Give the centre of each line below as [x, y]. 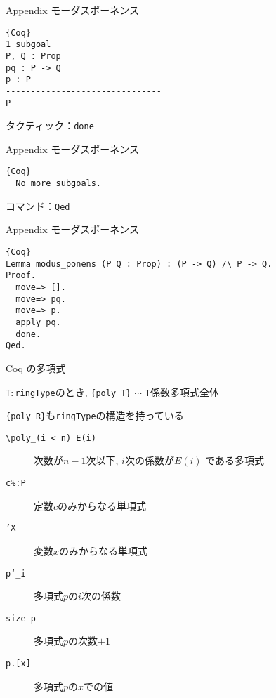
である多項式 [235, 460]
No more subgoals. [59, 184]
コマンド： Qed [38, 205]
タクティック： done [50, 125]
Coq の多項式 [36, 368]
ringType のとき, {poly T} [73, 391]
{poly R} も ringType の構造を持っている [95, 415]
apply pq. [38, 322]
